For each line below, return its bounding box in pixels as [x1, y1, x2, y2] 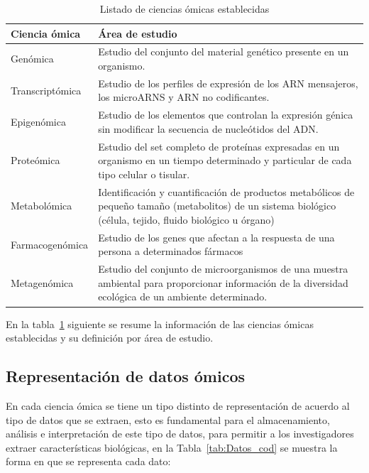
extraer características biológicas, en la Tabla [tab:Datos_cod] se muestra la [6, 440, 338, 455]
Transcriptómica [11, 82, 82, 97]
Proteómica [11, 153, 60, 168]
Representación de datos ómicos [6, 365, 246, 387]
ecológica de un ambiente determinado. [98, 289, 268, 304]
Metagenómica [11, 275, 74, 290]
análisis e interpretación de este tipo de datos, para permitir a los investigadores [6, 426, 354, 441]
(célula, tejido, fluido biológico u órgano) [98, 212, 275, 227]
